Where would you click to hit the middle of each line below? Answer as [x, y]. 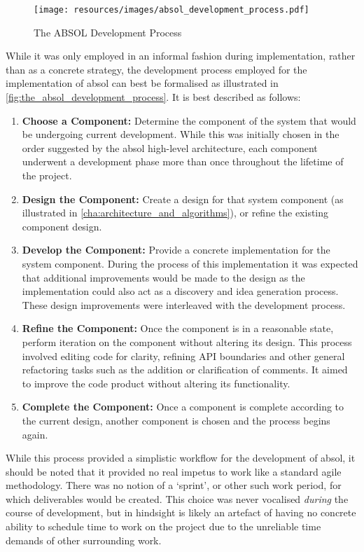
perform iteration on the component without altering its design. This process [187, 341]
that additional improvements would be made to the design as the [163, 277]
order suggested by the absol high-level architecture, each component [170, 147]
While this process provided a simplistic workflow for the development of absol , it [181, 458]
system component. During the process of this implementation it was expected [190, 263]
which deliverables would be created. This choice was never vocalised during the [177, 498]
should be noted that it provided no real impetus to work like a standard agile [174, 471]
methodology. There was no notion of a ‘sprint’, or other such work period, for [174, 485]
